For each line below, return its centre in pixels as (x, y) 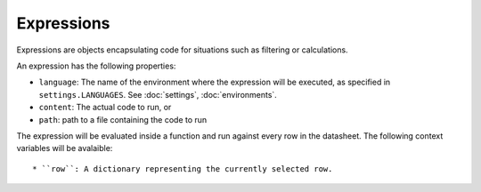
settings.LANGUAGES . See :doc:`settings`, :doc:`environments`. (158, 94)
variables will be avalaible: (65, 148)
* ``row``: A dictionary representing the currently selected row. (183, 168)
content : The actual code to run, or (105, 108)
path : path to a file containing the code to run (123, 119)
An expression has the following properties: (96, 66)
